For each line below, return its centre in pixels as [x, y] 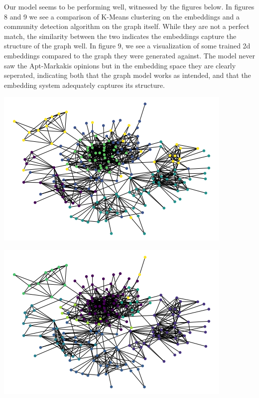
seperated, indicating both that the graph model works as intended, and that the [128, 75]
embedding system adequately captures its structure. [84, 85]
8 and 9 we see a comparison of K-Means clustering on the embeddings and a [122, 16]
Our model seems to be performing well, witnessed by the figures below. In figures [129, 6]
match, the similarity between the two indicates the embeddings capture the [120, 36]
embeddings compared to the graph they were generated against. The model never [129, 55]
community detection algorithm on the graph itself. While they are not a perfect [127, 26]
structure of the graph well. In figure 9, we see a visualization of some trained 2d [127, 46]
